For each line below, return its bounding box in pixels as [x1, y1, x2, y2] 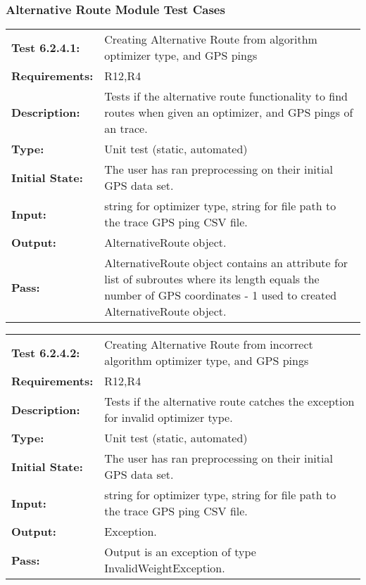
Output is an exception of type [104, 544, 256, 560]
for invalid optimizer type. [104, 409, 233, 426]
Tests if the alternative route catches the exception [104, 393, 355, 410]
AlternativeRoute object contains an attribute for [104, 255, 348, 271]
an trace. [104, 120, 148, 137]
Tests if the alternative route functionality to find [104, 88, 348, 105]
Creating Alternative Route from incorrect [104, 336, 313, 353]
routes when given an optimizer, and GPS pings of [104, 104, 353, 121]
